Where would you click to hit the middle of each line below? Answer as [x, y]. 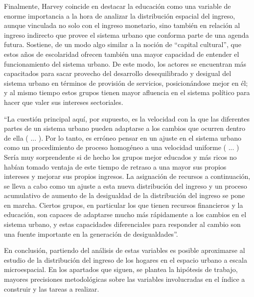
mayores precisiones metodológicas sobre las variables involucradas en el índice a [125, 279]
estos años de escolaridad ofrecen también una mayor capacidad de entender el [122, 54]
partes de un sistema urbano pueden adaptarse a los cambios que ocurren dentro [125, 128]
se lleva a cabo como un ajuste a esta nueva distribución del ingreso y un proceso [126, 186]
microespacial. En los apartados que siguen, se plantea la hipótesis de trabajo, [121, 269]
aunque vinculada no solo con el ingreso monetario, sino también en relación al [122, 25]
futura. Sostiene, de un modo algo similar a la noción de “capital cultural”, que [123, 44]
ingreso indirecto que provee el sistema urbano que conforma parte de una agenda [127, 35]
